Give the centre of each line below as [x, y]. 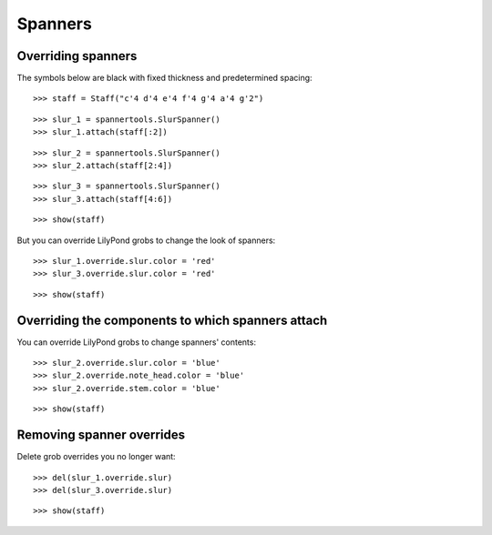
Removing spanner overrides [101, 435]
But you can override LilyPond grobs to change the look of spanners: [146, 240]
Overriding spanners [77, 56]
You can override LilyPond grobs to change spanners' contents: [137, 342]
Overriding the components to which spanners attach [172, 320]
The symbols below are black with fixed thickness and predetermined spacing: [165, 78]
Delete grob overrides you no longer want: [97, 457]
